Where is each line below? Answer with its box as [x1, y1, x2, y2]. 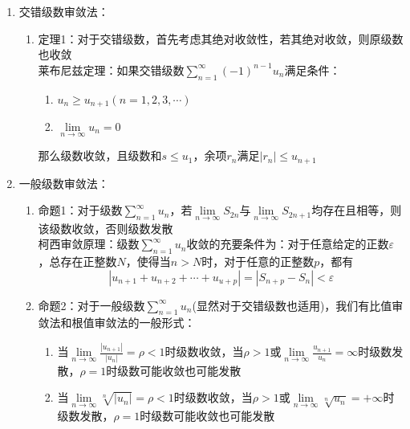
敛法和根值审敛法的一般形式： [38, 314, 196, 331]
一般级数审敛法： [18, 174, 109, 191]
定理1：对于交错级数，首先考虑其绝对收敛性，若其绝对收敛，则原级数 [38, 30, 404, 47]
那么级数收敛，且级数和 [38, 147, 162, 164]
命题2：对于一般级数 [38, 296, 145, 313]
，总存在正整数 [38, 252, 117, 269]
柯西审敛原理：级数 [38, 235, 140, 252]
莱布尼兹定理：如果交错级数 [38, 61, 185, 78]
